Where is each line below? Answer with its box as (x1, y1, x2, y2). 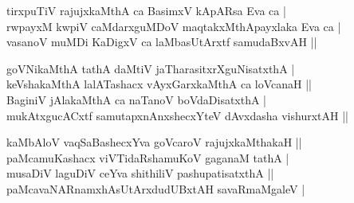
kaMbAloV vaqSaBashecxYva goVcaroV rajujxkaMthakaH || (6, 134, 302, 150)
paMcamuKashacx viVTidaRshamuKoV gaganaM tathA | (6, 149, 289, 166)
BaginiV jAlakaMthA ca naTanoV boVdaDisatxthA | (6, 91, 267, 107)
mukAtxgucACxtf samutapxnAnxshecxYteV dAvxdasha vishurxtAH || (6, 107, 348, 123)
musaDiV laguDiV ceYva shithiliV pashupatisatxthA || (6, 165, 274, 182)
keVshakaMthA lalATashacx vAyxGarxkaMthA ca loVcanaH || (6, 76, 313, 92)
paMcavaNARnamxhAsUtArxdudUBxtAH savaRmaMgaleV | (6, 180, 305, 197)
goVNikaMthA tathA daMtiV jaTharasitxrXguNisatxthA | (6, 60, 295, 76)
